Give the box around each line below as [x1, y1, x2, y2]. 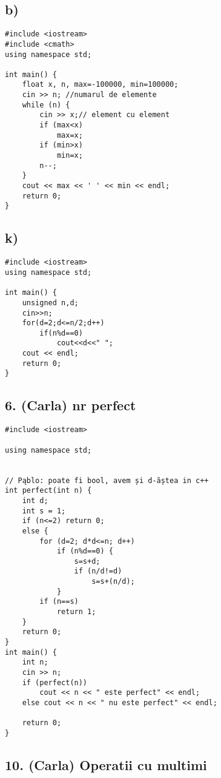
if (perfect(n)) [22, 678, 88, 687]
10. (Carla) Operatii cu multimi [5, 756, 207, 774]
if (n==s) [39, 597, 79, 606]
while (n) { [22, 100, 70, 109]
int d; [22, 496, 48, 505]
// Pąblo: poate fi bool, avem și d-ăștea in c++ [5, 476, 209, 485]
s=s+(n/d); [91, 577, 135, 586]
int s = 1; [22, 506, 66, 515]
